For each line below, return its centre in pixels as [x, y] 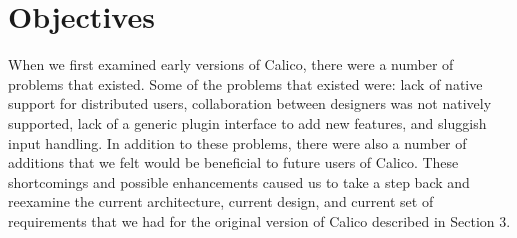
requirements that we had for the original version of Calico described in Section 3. [259, 220]
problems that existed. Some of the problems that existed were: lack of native [245, 83]
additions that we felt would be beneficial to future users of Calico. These [233, 162]
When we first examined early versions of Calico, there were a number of [231, 64]
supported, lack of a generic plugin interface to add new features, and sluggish [247, 122]
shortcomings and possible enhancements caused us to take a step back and [239, 181]
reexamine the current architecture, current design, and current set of [221, 201]
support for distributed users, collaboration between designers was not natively [250, 103]
